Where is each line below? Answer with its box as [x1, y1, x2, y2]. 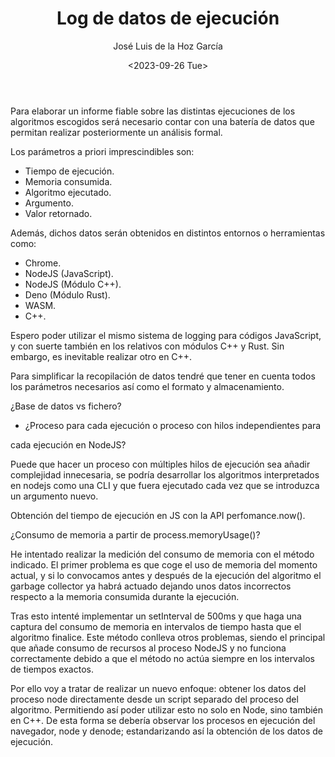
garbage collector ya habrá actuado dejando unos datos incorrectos [10, 580, 292, 592]
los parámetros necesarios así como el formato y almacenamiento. [10, 380, 285, 392]
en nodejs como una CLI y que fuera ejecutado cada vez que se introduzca [10, 479, 320, 491]
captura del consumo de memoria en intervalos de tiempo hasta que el [10, 620, 302, 632]
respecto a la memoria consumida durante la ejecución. [10, 590, 240, 602]
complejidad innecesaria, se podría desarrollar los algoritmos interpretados [10, 468, 320, 481]
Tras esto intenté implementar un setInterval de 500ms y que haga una [10, 610, 302, 622]
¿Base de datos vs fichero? [10, 400, 122, 412]
